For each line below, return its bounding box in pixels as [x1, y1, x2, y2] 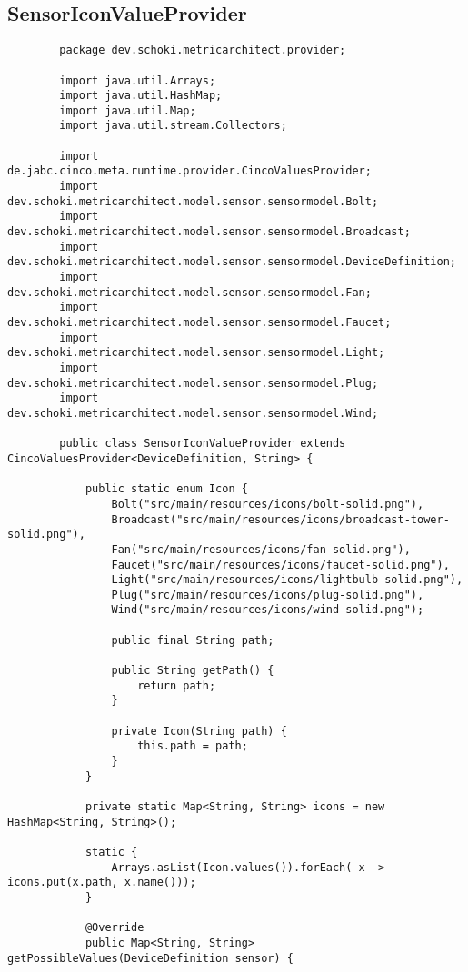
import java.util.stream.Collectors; [59, 119, 287, 133]
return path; [137, 679, 216, 692]
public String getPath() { [111, 664, 274, 678]
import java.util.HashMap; [59, 89, 223, 103]
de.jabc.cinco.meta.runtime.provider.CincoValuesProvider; [7, 164, 372, 178]
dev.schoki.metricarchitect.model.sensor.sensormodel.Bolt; [7, 194, 379, 208]
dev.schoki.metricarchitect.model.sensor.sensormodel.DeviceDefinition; [7, 255, 456, 269]
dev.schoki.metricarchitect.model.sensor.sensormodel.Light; [7, 346, 385, 360]
